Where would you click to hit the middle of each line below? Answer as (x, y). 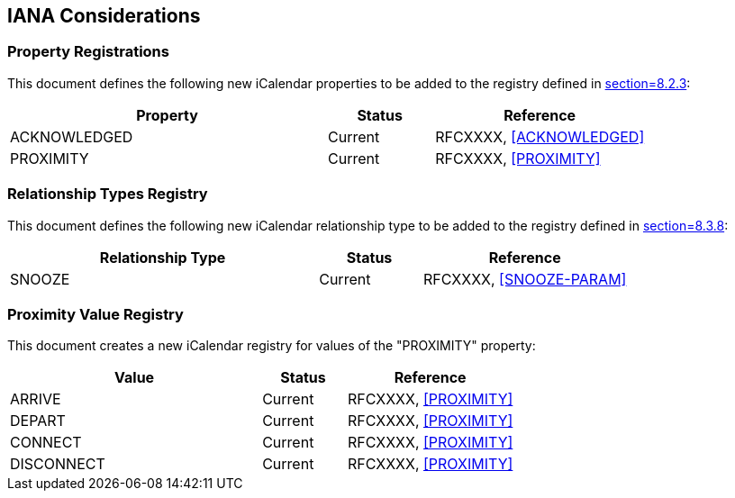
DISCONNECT (58, 464)
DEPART (38, 421)
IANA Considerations (104, 16)
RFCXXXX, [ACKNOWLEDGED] (540, 136)
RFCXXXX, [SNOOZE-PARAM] (525, 279)
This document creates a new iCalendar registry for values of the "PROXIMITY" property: (272, 346)
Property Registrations (88, 52)
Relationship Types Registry (108, 194)
